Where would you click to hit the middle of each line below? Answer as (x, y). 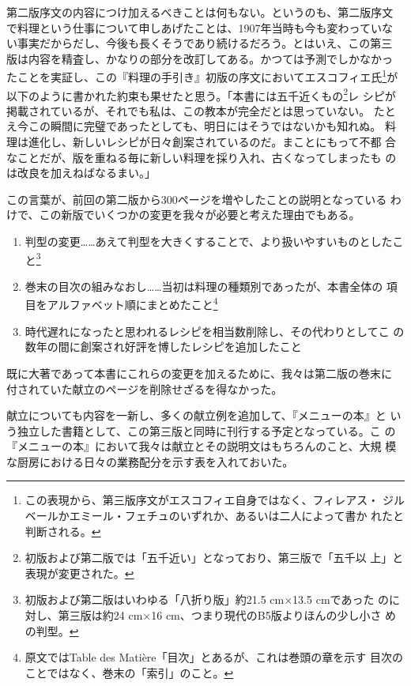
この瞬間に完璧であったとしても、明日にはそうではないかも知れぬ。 (205, 126)
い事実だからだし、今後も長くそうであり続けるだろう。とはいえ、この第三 (200, 43)
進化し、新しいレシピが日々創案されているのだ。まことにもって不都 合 (212, 142)
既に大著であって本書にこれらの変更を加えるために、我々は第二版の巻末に (200, 373)
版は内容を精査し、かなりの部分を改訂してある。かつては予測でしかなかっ (200, 58)
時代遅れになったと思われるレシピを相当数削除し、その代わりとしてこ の (215, 331)
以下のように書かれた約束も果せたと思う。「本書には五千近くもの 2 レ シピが (201, 94)
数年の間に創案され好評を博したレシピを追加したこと (163, 347)
